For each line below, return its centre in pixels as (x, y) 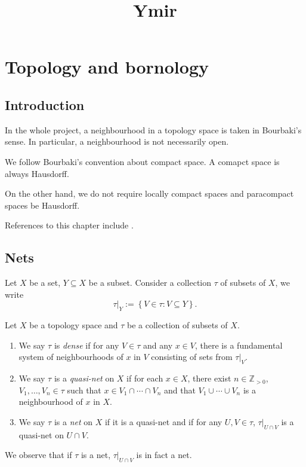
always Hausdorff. (37, 173)
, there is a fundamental (239, 345)
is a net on (73, 421)
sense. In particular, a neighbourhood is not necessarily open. (117, 141)
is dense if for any (86, 345)
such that (84, 390)
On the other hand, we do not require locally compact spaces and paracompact (149, 193)
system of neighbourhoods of (71, 357)
